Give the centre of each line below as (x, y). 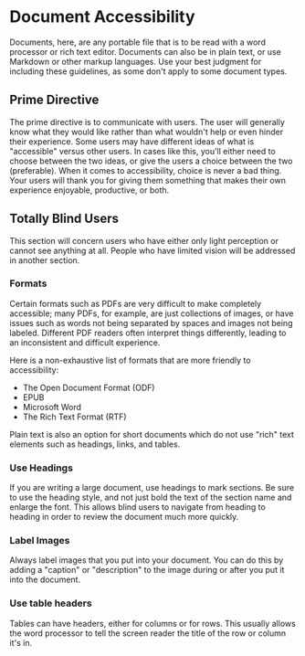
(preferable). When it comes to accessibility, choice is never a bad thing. (146, 170)
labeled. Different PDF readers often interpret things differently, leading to (148, 333)
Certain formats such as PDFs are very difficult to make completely (136, 303)
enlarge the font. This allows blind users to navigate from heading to (138, 507)
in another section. (45, 260)
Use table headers (51, 603)
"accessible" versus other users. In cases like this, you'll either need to (142, 151)
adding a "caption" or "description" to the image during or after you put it (147, 570)
